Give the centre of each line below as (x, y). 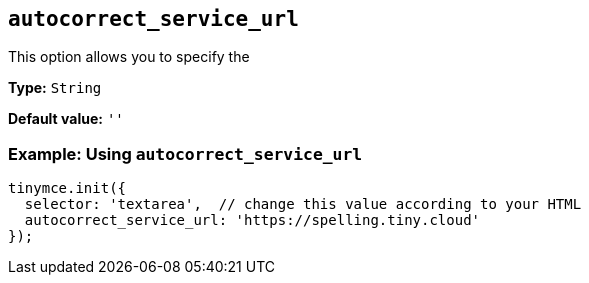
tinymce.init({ (67, 188)
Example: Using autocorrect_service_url (185, 153)
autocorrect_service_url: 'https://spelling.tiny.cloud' (252, 220)
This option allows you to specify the (129, 57)
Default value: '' (66, 119)
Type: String (55, 88)
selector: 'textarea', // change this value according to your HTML (303, 204)
